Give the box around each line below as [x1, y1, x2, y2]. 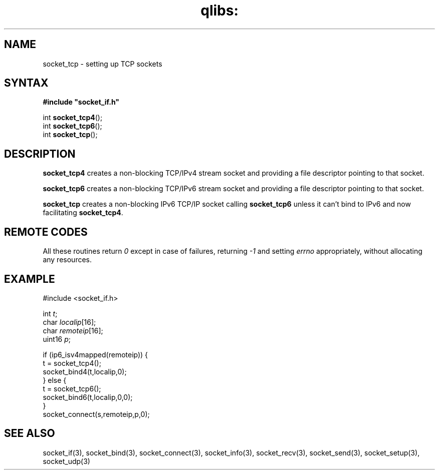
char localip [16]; [43, 317, 96, 326]
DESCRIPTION [4, 147, 76, 160]
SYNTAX [4, 77, 49, 90]
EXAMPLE [4, 272, 55, 285]
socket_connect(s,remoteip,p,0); [43, 409, 150, 418]
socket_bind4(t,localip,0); [43, 367, 127, 376]
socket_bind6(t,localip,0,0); [43, 392, 133, 401]
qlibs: [200, 2, 239, 19]
